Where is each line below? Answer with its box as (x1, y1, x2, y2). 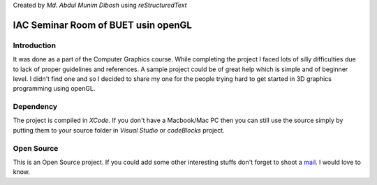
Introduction (13, 40, 56, 50)
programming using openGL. (13, 84, 96, 93)
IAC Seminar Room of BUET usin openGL (13, 19, 192, 31)
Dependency (13, 102, 58, 112)
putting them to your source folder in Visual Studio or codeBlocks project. (13, 126, 225, 134)
